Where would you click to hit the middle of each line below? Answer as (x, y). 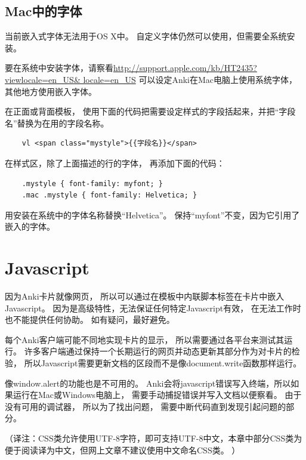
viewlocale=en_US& (43, 79)
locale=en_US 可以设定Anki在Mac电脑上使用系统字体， (190, 79)
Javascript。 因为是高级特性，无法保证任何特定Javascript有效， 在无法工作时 (153, 308)
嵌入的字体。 (30, 226)
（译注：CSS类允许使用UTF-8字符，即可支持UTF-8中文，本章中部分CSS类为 (154, 438)
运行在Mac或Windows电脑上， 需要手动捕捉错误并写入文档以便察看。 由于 (157, 395)
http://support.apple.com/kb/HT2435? (185, 68)
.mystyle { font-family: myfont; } (92, 183)
